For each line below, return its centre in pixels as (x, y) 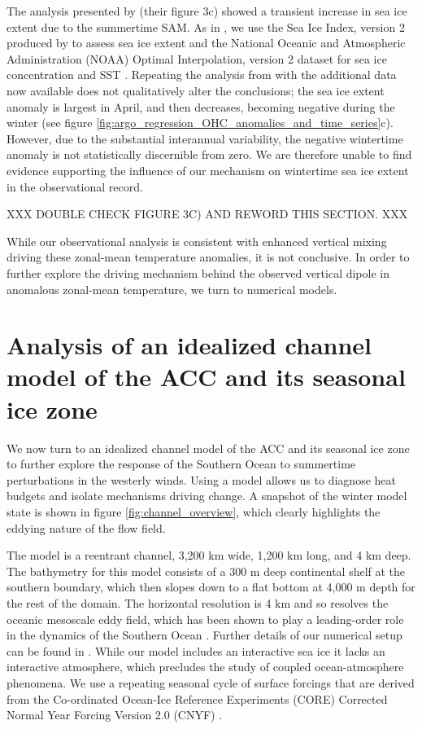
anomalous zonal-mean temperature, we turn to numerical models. (172, 289)
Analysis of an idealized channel (189, 345)
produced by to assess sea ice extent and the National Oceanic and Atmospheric (206, 43)
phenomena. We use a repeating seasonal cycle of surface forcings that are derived (211, 682)
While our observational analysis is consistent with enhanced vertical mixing (197, 241)
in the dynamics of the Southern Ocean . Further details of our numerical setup (204, 635)
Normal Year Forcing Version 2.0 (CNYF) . (115, 715)
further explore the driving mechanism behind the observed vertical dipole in (198, 272)
